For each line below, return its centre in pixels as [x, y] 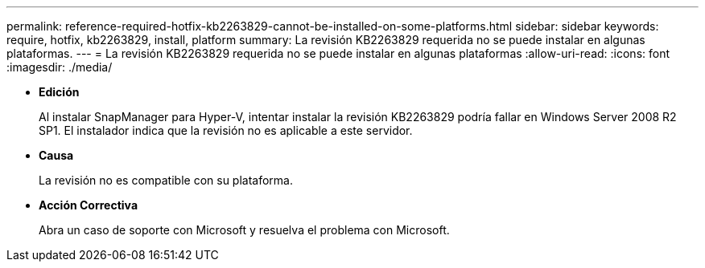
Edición [59, 92]
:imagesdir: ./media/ [60, 67]
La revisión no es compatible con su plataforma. [166, 180]
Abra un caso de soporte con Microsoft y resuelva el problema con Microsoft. [244, 230]
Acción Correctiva [89, 205]
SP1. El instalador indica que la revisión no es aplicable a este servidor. [226, 130]
